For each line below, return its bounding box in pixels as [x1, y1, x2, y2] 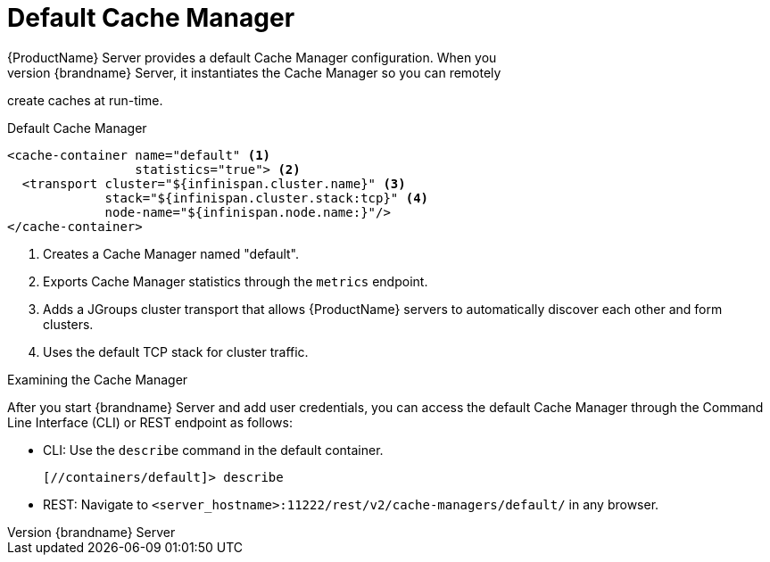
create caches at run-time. [7, 92, 163, 108]
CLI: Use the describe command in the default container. [43, 442, 384, 458]
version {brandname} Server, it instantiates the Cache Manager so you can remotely [7, 64, 501, 80]
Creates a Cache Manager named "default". [43, 245, 300, 261]
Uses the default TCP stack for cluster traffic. [43, 343, 309, 360]
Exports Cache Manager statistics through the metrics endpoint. [43, 273, 428, 289]
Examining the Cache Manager [7, 371, 188, 387]
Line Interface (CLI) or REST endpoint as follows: [7, 414, 294, 430]
